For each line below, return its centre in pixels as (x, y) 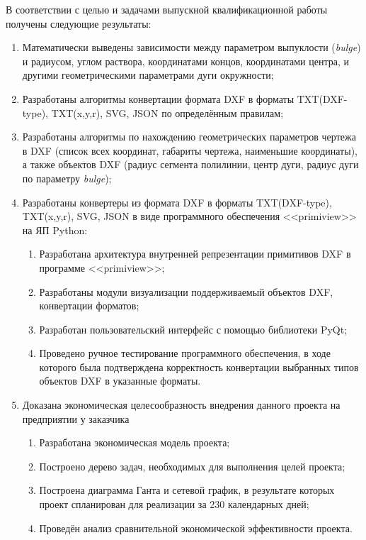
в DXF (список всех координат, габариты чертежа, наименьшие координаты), (190, 150)
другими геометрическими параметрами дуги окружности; (148, 75)
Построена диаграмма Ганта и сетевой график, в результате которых (187, 490)
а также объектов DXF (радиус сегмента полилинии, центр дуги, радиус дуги (190, 164)
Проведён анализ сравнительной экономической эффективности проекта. (196, 528)
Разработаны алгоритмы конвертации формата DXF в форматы (158, 98)
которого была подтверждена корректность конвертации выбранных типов (199, 367)
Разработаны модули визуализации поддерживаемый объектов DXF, (186, 291)
